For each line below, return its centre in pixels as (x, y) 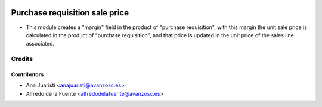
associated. (40, 44)
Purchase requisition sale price (70, 13)
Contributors (27, 74)
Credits (22, 59)
